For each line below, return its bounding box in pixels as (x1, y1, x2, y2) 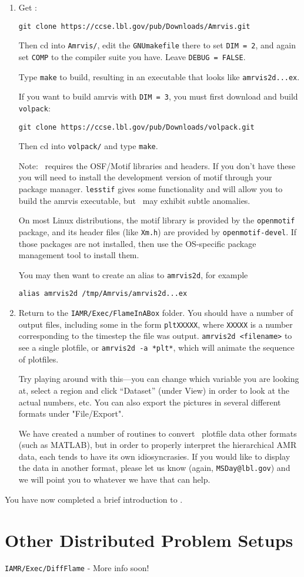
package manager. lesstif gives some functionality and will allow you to (18, 183, 283, 195)
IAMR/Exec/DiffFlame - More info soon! (5, 562, 149, 574)
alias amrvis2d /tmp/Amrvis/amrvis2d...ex (18, 289, 188, 298)
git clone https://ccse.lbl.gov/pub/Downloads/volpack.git (18, 123, 255, 131)
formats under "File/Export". (18, 407, 124, 420)
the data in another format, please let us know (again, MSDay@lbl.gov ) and (18, 461, 290, 474)
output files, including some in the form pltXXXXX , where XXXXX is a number (18, 318, 293, 330)
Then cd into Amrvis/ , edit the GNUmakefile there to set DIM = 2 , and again (18, 39, 296, 51)
